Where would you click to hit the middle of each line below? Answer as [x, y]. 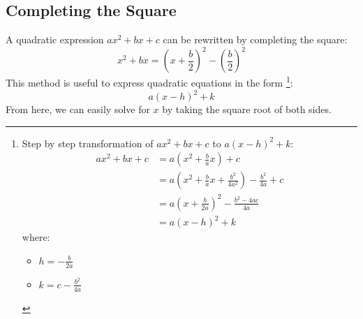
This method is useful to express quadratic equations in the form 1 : [149, 81]
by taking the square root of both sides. [247, 109]
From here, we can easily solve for [78, 109]
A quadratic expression [55, 39]
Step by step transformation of [88, 143]
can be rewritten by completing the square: [255, 39]
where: [36, 237]
